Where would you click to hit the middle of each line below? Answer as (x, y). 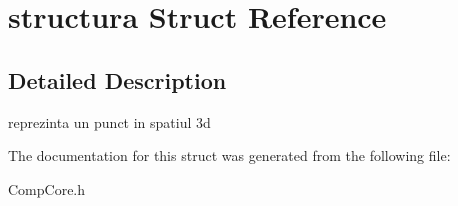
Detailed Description (117, 79)
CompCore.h (47, 188)
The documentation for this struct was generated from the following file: (229, 155)
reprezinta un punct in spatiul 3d (109, 121)
